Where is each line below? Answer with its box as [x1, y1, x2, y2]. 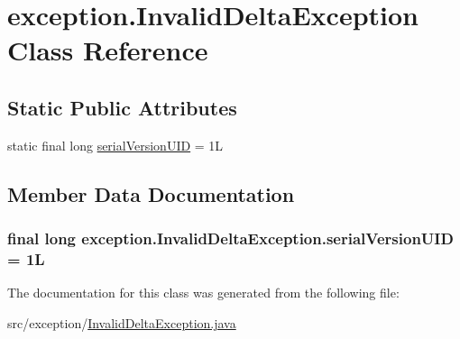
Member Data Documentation [7, 179, 295, 207]
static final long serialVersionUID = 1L [7, 135, 224, 154]
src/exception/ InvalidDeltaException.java [7, 313, 236, 332]
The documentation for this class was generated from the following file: [7, 283, 400, 302]
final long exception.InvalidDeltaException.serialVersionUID [7, 227, 454, 250]
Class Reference [7, 32, 208, 69]
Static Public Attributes [7, 93, 237, 121]
